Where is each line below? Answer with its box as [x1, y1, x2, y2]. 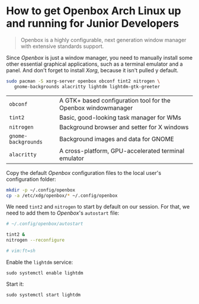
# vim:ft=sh [6, 248, 36, 254]
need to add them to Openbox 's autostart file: [6, 209, 120, 217]
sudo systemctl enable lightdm [6, 270, 84, 276]
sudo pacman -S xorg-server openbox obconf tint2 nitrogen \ [6, 78, 161, 84]
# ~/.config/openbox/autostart [6, 221, 84, 227]
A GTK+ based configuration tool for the [59, 96, 171, 104]
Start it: [6, 280, 24, 287]
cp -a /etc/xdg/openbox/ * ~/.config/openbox [6, 193, 118, 199]
